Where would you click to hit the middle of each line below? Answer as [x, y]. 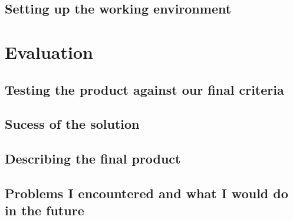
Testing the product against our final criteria [144, 89]
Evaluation [49, 51]
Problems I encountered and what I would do [146, 193]
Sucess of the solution [72, 124]
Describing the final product [93, 159]
